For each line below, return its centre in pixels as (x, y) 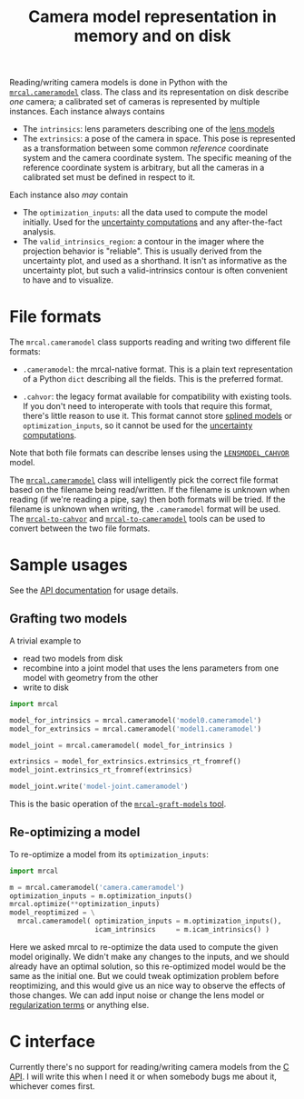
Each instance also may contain (69, 195)
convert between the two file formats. (80, 528)
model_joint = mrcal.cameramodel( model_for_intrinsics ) (121, 745)
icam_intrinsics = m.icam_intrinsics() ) (182, 930)
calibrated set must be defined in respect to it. (109, 177)
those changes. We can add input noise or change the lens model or (137, 995)
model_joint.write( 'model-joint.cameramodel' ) (99, 787)
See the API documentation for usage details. (94, 590)
